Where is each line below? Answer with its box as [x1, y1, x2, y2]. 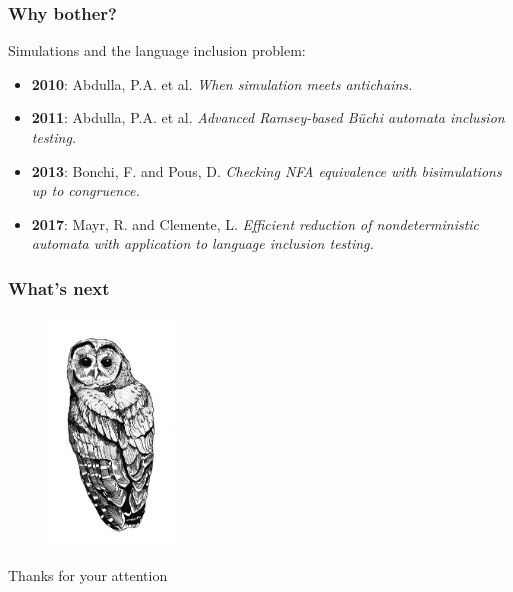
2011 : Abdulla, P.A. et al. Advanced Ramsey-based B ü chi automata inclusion [31, 107, 505, 128]
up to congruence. [31, 180, 140, 201]
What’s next [8, 275, 110, 300]
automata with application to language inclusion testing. [31, 233, 374, 254]
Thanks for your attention [8, 565, 168, 586]
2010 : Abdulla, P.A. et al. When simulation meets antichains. [31, 73, 413, 94]
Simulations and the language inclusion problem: [8, 40, 306, 61]
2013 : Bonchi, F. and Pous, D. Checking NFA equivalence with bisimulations [31, 160, 502, 181]
